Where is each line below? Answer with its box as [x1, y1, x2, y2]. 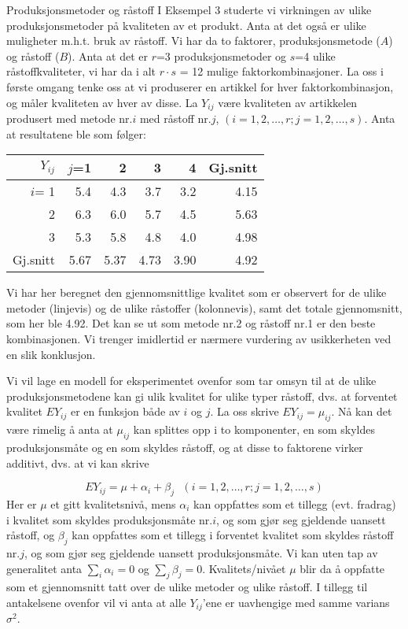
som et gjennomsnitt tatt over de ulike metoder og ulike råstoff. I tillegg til [6, 579, 368, 595]
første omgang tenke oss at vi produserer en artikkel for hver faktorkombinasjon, [6, 78, 394, 94]
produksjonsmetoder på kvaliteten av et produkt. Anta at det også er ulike [6, 17, 366, 33]
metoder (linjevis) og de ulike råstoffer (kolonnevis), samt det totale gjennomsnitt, [6, 299, 402, 316]
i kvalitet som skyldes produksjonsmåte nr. [6, 511, 213, 527]
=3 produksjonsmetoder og [156, 47, 287, 64]
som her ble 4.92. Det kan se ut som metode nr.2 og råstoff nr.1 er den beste [6, 315, 376, 331]
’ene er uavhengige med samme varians [202, 594, 390, 610]
